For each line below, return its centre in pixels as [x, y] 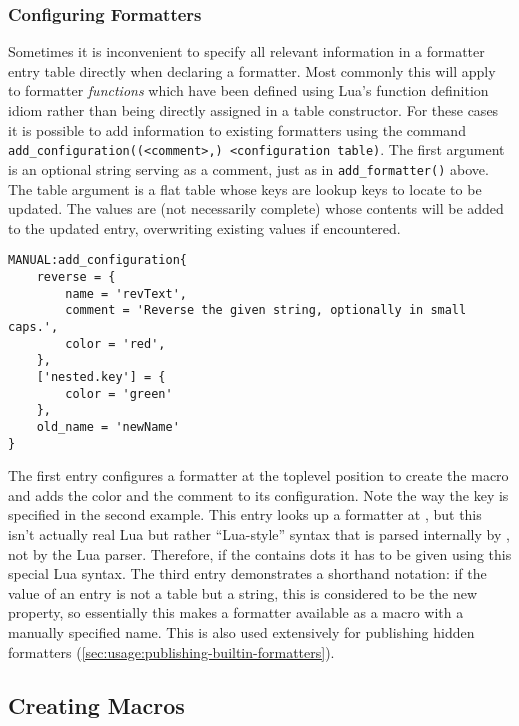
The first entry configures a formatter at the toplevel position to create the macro [258, 475]
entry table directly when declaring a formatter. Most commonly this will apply [252, 70]
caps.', [33, 326]
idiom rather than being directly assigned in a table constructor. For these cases [253, 110]
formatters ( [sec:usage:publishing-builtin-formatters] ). [171, 651]
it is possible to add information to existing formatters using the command [237, 129]
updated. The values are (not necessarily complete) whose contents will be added [256, 208]
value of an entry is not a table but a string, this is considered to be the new [243, 592]
